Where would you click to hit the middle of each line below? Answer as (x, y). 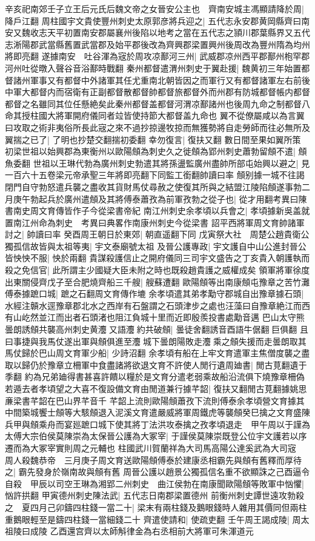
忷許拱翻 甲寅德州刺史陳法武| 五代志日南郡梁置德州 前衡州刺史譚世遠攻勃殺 (154, 495)
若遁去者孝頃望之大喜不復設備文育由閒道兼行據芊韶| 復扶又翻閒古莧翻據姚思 (156, 388)
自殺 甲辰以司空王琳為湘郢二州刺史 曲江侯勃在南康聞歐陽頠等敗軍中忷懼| (154, 483)
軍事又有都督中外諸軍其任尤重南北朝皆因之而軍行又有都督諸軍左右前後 (170, 80)
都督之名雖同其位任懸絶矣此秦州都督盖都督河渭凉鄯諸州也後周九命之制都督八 (157, 103)
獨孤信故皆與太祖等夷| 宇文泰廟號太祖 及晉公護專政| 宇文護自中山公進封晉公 (156, 246)
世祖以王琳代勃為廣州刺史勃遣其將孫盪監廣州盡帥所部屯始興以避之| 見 (171, 163)
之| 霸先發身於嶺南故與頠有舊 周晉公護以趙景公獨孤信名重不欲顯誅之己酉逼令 (157, 472)
